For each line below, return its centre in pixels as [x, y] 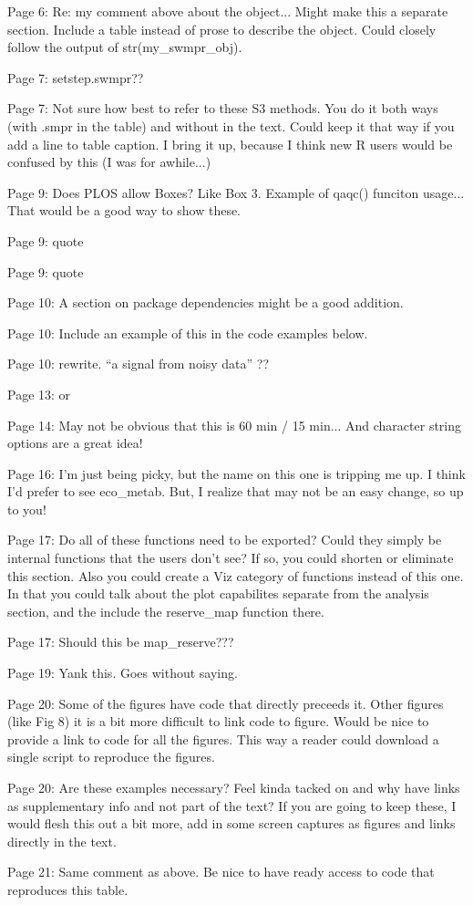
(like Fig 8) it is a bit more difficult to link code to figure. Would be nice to [218, 721]
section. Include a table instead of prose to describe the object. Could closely [222, 29]
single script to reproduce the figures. [111, 757]
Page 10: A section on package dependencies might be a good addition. [206, 302]
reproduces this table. [68, 889]
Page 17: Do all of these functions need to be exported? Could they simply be [225, 540]
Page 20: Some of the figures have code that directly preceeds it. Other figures [226, 703]
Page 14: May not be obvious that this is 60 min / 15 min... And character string [235, 425]
